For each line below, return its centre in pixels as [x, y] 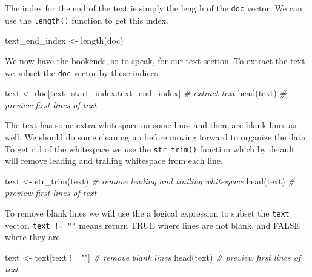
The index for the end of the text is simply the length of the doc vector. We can [154, 8]
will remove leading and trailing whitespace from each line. [114, 161]
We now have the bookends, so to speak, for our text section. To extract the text [155, 60]
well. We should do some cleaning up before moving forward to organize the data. [157, 136]
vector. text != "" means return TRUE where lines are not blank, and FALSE [153, 225]
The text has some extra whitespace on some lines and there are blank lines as [151, 125]
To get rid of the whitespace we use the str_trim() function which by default [150, 148]
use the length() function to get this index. [87, 20]
